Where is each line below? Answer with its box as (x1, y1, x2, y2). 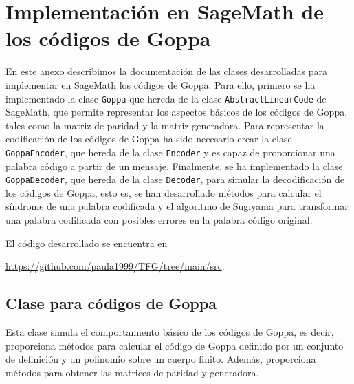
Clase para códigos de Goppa (5, 292, 217, 314)
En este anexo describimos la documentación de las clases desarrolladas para (5, 64, 327, 78)
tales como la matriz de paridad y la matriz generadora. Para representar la (5, 118, 324, 132)
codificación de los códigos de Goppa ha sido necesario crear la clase (5, 131, 292, 146)
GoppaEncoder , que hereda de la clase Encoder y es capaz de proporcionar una (5, 145, 335, 159)
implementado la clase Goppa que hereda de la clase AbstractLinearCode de (5, 91, 327, 105)
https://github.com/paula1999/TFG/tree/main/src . (5, 259, 225, 273)
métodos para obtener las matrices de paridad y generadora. (5, 365, 259, 379)
